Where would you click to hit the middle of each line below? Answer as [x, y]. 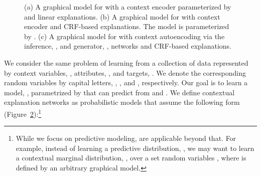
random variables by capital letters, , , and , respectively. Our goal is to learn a [126, 82]
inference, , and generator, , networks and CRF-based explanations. [128, 46]
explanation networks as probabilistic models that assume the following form [122, 102]
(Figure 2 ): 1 [23, 113]
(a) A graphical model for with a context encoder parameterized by [128, 7]
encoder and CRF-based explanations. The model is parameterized [127, 26]
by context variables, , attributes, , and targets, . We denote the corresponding [125, 72]
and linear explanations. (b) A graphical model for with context [122, 16]
